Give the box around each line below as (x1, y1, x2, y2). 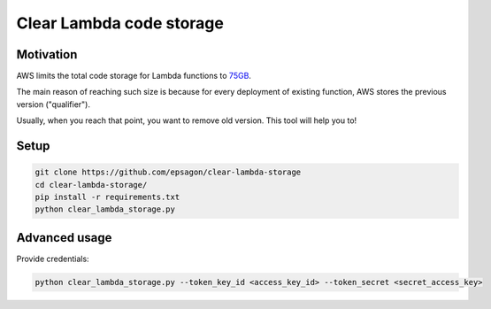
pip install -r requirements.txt (35, 192, 180, 203)
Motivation (16, 47, 78, 62)
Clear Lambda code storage (16, 13, 225, 33)
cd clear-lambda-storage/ (35, 180, 148, 189)
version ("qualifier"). (16, 98, 90, 110)
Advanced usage (16, 230, 112, 245)
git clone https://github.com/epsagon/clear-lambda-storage (35, 167, 302, 177)
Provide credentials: (16, 253, 89, 264)
